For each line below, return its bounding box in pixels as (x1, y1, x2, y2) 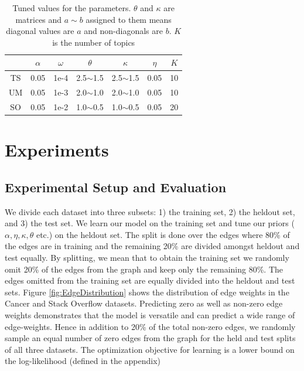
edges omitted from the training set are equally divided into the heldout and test (5, 274, 295, 287)
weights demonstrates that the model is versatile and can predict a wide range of (5, 308, 295, 321)
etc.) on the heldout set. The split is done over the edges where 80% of (36, 228, 290, 240)
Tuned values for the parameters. (12, 2, 131, 13)
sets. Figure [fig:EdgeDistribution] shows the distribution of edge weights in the (5, 285, 289, 298)
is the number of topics (52, 36, 135, 48)
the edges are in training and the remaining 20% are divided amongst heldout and (5, 240, 300, 252)
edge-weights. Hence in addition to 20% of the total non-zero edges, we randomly (5, 320, 296, 332)
